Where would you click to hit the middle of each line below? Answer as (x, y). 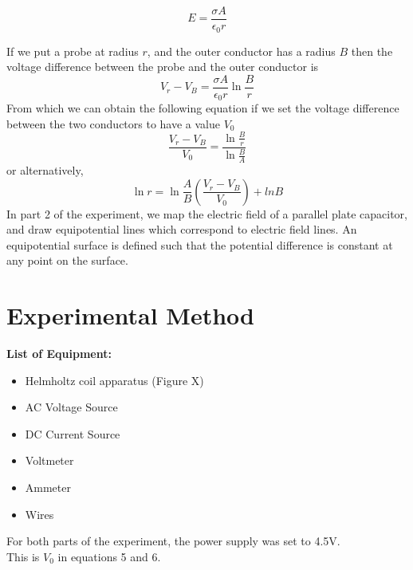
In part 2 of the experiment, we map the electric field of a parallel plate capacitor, (207, 213)
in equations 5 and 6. (109, 556)
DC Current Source (73, 433)
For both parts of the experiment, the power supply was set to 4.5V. (173, 541)
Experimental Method (130, 315)
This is (23, 556)
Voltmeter (49, 460)
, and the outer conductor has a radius (241, 51)
